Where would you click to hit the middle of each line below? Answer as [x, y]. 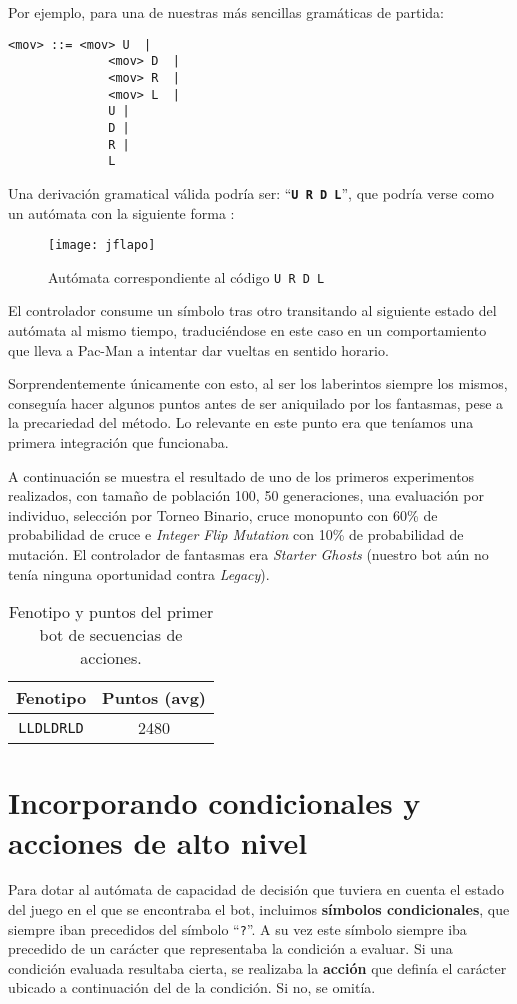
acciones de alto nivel [158, 841]
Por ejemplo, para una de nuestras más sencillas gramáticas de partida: [226, 12]
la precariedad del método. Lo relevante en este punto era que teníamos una [241, 422]
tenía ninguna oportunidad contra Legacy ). [139, 573]
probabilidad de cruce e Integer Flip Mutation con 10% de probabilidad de [236, 534]
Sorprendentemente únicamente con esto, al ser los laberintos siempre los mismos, [258, 383]
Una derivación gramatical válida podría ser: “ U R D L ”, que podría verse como [251, 192]
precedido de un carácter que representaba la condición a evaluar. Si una [230, 948]
